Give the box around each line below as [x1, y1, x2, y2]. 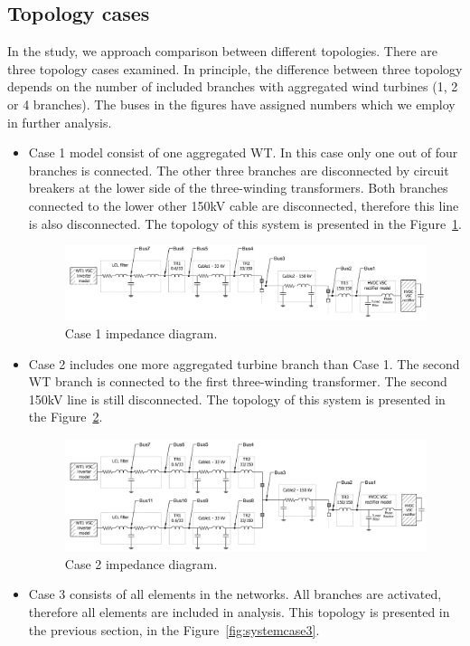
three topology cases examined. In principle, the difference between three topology [7, 59, 463, 78]
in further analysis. [7, 112, 112, 131]
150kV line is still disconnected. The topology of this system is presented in [28, 389, 446, 408]
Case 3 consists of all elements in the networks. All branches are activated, [28, 584, 442, 603]
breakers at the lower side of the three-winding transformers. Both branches [28, 178, 448, 197]
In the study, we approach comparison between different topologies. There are [7, 42, 438, 61]
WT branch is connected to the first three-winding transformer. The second [28, 372, 447, 391]
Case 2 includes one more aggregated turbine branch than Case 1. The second [28, 354, 460, 373]
